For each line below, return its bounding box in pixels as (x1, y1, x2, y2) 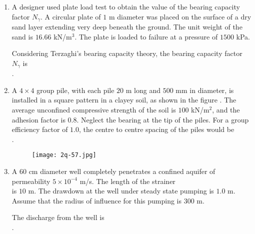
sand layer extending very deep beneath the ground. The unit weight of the (11, 21, 242, 32)
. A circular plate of (40, 11, 101, 21)
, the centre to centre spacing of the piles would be (79, 124, 234, 134)
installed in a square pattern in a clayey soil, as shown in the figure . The (11, 94, 236, 105)
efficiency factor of (11, 124, 68, 134)
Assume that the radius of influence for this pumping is (11, 195, 182, 205)
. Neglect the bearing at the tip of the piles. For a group (76, 114, 249, 124)
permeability (11, 175, 50, 186)
